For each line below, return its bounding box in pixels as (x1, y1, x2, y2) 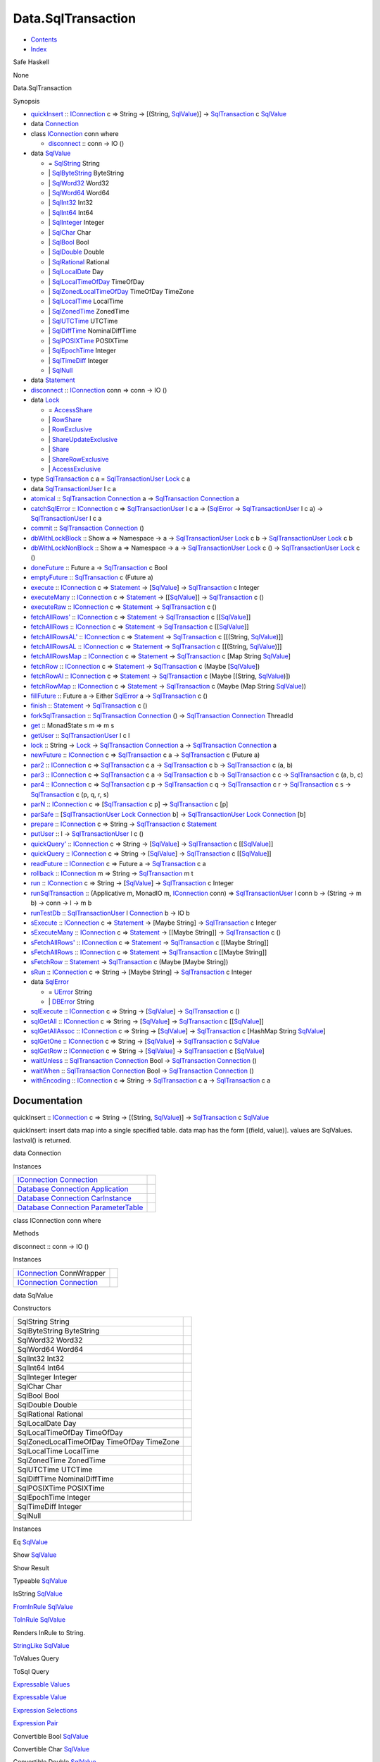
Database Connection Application (17, 1184, 129, 1194)
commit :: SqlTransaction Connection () (30, 524, 144, 532)
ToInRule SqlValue (13, 1615, 66, 1624)
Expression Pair (13, 1719, 59, 1727)
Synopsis (13, 97, 40, 105)
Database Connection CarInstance (17, 1193, 132, 1203)
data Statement (30, 376, 75, 384)
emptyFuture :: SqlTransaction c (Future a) (30, 573, 154, 581)
